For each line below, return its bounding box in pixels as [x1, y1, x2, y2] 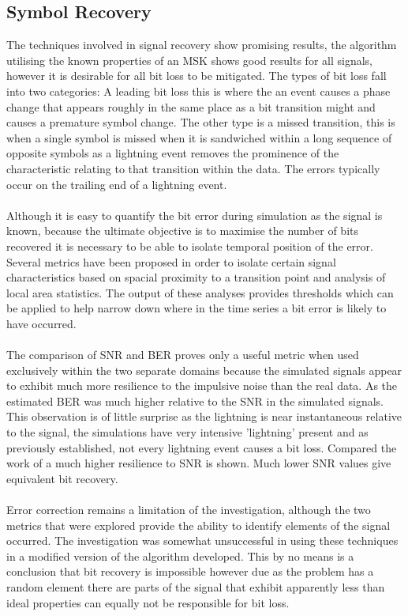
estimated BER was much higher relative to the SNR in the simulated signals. [6, 392, 384, 409]
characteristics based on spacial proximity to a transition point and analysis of [6, 269, 386, 285]
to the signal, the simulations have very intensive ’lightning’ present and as [6, 424, 369, 440]
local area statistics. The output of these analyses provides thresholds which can [6, 284, 394, 300]
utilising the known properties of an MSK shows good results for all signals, [6, 51, 372, 68]
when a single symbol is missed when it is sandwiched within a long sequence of [6, 129, 392, 145]
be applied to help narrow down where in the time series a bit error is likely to [6, 300, 387, 316]
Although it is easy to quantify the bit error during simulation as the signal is [6, 206, 383, 223]
